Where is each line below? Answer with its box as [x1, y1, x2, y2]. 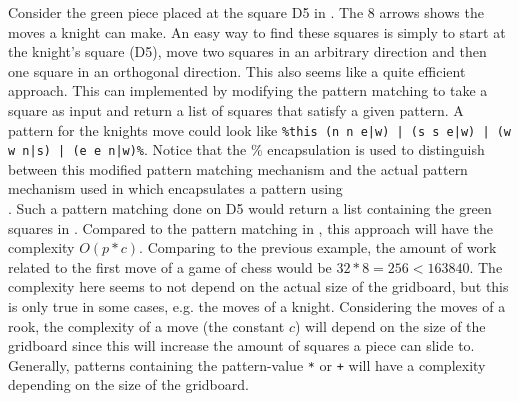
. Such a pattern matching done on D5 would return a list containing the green [8, 198, 492, 219]
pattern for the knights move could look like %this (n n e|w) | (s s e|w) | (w [8, 119, 512, 140]
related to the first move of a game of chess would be [8, 256, 332, 277]
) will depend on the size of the [294, 315, 486, 336]
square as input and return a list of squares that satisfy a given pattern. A [8, 99, 464, 120]
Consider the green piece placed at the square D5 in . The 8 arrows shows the [8, 2, 484, 22]
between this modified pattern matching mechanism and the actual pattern [8, 158, 468, 179]
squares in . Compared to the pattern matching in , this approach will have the [8, 217, 493, 238]
